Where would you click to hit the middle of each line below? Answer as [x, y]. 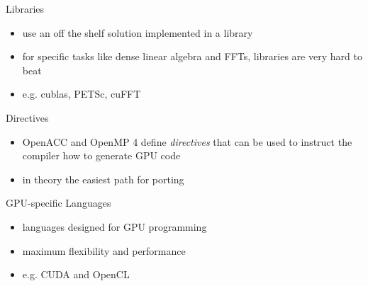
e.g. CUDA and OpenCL [76, 274]
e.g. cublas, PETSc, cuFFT [82, 94]
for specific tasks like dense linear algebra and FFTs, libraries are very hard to [192, 56]
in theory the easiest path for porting [103, 179]
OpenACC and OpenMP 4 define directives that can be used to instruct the [187, 141]
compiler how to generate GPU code [101, 155]
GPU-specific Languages [58, 203]
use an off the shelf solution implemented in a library [138, 32]
